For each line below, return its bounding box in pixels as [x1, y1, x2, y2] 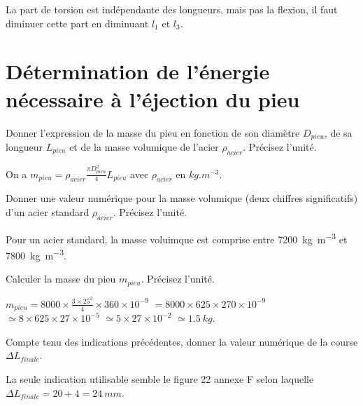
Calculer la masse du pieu [6, 271, 116, 286]
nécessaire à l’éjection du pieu [6, 84, 300, 113]
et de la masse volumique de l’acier [69, 139, 219, 154]
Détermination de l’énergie [6, 57, 270, 86]
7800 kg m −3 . [6, 246, 66, 262]
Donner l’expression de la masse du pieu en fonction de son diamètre [6, 125, 300, 140]
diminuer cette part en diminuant [6, 15, 149, 30]
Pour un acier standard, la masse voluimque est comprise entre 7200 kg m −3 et [6, 229, 348, 246]
